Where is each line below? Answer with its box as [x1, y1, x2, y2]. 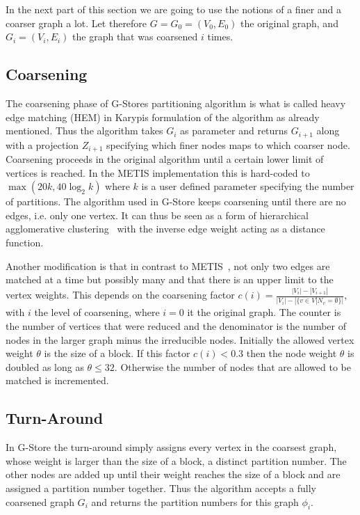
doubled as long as [6, 359, 84, 374]
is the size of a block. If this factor [44, 346, 190, 360]
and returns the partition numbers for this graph [91, 494, 299, 509]
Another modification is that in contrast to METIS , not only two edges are [6, 258, 330, 273]
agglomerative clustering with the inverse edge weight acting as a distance [6, 221, 325, 236]
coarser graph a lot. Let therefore [6, 15, 147, 30]
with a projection [6, 137, 79, 152]
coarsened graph [6, 494, 74, 509]
